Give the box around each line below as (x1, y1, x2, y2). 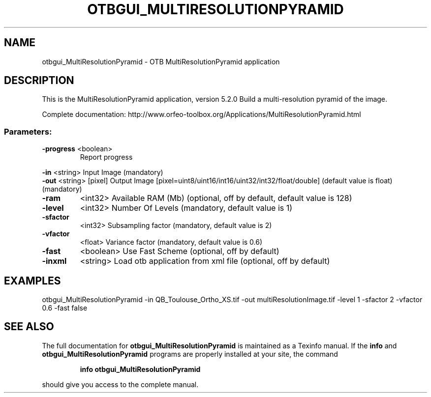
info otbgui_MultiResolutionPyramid (80, 365, 201, 373)
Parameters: (4, 126, 52, 137)
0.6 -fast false (42, 304, 88, 312)
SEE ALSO (4, 320, 54, 333)
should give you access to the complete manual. (42, 380, 199, 389)
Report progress (80, 153, 133, 162)
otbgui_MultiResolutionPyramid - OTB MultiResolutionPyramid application (42, 57, 280, 66)
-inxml (42, 256, 67, 266)
